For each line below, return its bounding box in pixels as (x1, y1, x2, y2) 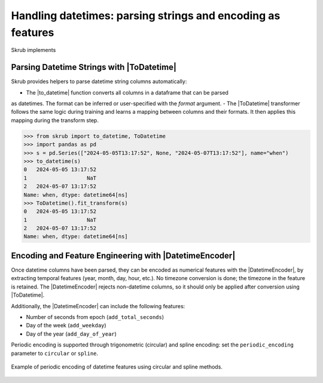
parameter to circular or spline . (11, 349, 99, 357)
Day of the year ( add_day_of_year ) (26, 330, 117, 338)
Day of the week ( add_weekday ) (26, 322, 107, 329)
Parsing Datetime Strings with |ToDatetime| (11, 62, 176, 72)
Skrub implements (11, 47, 56, 54)
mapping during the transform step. (11, 117, 99, 124)
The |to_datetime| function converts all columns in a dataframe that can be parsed (26, 89, 228, 96)
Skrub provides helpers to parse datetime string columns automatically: (11, 78, 187, 85)
